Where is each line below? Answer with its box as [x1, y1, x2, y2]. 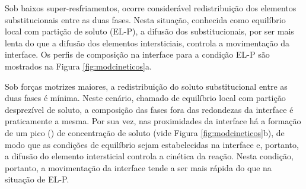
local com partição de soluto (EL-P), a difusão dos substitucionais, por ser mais [5, 25, 294, 37]
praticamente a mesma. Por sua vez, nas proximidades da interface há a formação [5, 115, 301, 127]
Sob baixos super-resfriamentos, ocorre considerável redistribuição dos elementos [5, 2, 297, 14]
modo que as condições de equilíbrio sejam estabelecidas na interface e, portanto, [5, 138, 299, 150]
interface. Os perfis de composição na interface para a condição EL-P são [5, 48, 270, 61]
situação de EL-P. [5, 173, 69, 185]
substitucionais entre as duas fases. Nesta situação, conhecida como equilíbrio [5, 13, 286, 26]
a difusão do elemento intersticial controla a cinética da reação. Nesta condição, [5, 150, 294, 162]
